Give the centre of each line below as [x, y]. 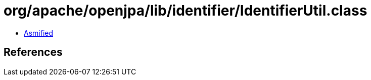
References [33, 52]
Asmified [39, 33]
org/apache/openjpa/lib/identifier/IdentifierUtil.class [185, 11]
